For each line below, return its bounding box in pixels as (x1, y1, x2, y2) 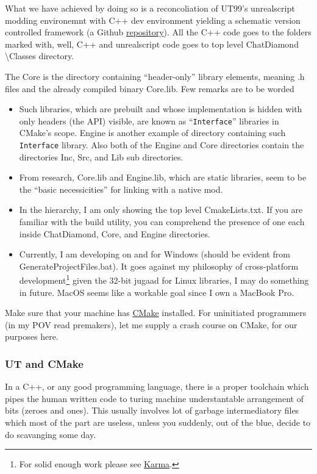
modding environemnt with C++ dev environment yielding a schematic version (5, 13, 301, 26)
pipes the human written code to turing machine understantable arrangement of (5, 392, 304, 404)
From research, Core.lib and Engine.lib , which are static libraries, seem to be (19, 171, 307, 184)
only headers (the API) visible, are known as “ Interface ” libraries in (19, 114, 279, 127)
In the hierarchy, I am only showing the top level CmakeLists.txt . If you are (19, 203, 303, 216)
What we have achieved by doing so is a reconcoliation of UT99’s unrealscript (5, 2, 295, 14)
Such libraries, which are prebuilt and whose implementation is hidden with (19, 102, 302, 115)
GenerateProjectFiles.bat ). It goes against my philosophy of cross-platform (19, 259, 299, 272)
